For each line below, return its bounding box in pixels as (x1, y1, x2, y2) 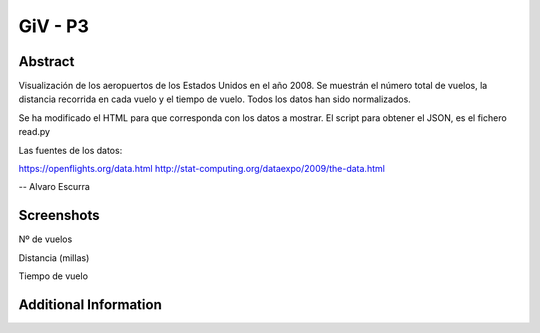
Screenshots (18, 207, 100, 224)
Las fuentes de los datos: (18, 144, 123, 156)
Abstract (18, 53, 75, 70)
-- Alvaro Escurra (18, 181, 90, 193)
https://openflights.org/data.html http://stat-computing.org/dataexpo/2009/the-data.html (18, 163, 385, 175)
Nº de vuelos (18, 233, 73, 245)
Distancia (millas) (18, 251, 90, 264)
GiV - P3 (18, 15, 90, 37)
